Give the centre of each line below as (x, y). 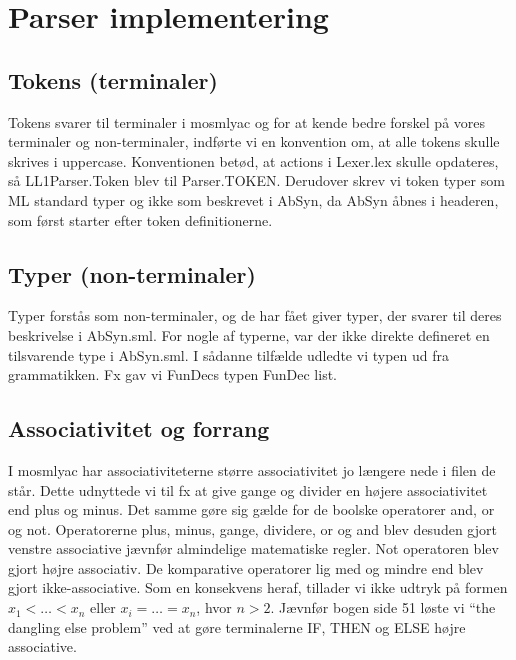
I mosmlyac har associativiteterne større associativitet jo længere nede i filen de (252, 469)
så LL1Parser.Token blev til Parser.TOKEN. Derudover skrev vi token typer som (256, 180)
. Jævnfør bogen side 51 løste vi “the (383, 607)
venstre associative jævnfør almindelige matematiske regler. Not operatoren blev (253, 548)
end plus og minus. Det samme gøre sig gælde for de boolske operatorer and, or (251, 509)
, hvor (214, 607)
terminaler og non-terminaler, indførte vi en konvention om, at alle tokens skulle (254, 141)
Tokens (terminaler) (113, 79)
